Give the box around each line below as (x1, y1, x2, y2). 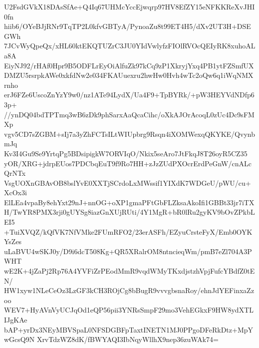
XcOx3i (4, 187, 27, 198)
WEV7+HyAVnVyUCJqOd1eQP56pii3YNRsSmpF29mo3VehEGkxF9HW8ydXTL (4, 305, 254, 315)
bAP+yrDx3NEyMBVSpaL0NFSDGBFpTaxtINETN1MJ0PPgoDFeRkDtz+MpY (4, 324, 253, 335)
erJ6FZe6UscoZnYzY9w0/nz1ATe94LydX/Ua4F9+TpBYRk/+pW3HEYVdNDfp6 (4, 89, 255, 100)
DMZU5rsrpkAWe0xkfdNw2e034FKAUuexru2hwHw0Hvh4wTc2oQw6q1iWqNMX (4, 70, 254, 80)
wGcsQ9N (4, 334, 35, 345)
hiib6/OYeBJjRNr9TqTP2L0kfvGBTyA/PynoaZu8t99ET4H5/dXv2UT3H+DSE (4, 21, 251, 31)
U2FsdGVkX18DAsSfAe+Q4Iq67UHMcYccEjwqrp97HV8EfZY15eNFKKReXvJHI (4, 1, 255, 11)
